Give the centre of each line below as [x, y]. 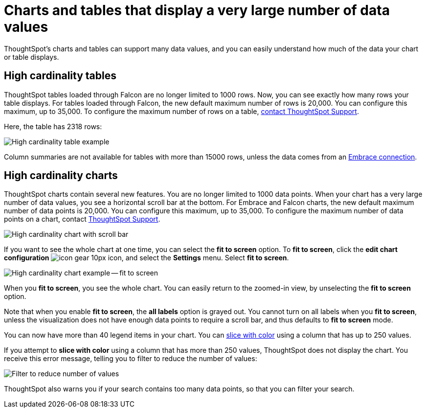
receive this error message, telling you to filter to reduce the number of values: [131, 359]
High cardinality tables [60, 76]
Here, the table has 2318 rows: [53, 126]
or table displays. [32, 57]
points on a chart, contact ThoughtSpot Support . [82, 219]
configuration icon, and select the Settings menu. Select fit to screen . [146, 258]
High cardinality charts [61, 176]
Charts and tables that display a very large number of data [197, 10]
